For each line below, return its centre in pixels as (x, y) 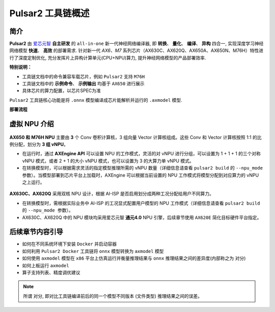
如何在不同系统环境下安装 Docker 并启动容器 (70, 244)
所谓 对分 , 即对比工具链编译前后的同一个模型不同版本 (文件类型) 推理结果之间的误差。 (113, 296)
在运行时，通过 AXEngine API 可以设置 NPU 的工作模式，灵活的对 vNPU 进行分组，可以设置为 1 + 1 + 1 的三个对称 (142, 154)
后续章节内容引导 (36, 232)
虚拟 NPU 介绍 (32, 124)
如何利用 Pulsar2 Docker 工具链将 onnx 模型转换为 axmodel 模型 (93, 251)
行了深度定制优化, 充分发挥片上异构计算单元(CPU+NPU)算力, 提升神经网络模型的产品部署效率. (108, 58)
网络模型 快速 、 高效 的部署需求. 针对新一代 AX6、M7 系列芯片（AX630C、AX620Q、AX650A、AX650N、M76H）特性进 (136, 50)
